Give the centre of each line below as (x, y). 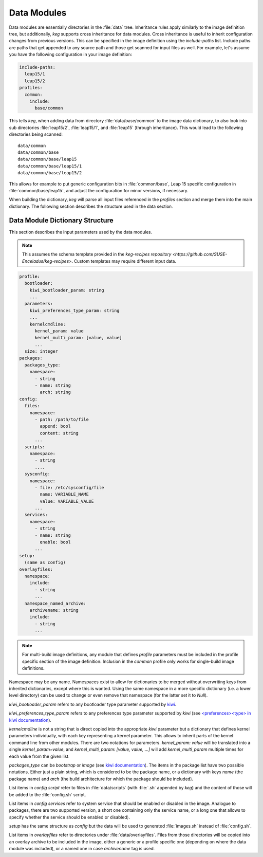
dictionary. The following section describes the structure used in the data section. (91, 206)
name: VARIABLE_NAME (64, 494)
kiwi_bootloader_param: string (67, 290)
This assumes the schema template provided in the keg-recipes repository (97, 254)
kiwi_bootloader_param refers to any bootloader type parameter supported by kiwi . (93, 704)
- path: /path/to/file (62, 419)
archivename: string (54, 610)
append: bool (55, 426)
